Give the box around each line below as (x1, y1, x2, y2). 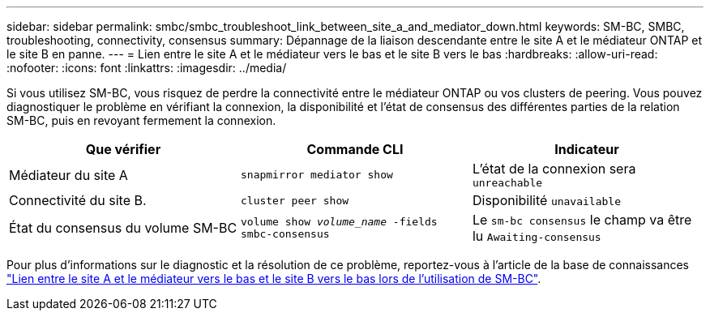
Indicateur (554, 141, 619, 157)
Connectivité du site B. (9, 192, 147, 208)
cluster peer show (240, 194, 349, 207)
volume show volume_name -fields (240, 216, 438, 228)
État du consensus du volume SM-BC (9, 220, 237, 236)
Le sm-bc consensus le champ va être (472, 212, 692, 228)
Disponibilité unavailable (472, 192, 621, 208)
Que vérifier (85, 141, 161, 157)
